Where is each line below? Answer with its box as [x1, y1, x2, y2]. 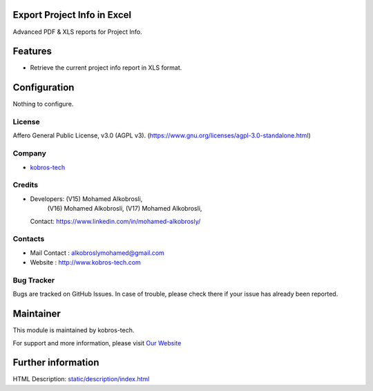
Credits [12, 180, 38, 190]
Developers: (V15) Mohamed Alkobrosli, [30, 194, 143, 203]
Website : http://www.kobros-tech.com [30, 258, 141, 267]
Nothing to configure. [12, 100, 74, 108]
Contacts [12, 234, 45, 244]
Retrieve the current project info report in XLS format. [30, 64, 182, 72]
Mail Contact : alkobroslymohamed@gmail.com [30, 249, 165, 257]
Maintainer [12, 308, 61, 320]
